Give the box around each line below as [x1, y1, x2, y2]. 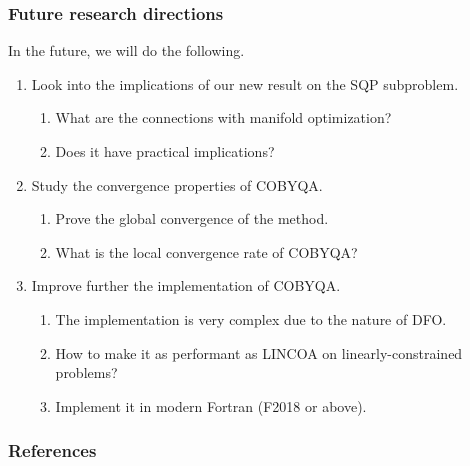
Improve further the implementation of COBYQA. [31, 275, 341, 296]
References [8, 438, 97, 463]
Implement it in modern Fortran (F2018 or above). [55, 395, 367, 416]
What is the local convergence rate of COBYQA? [55, 241, 358, 262]
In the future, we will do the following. [8, 40, 245, 61]
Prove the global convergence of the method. [55, 208, 329, 229]
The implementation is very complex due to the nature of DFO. [55, 308, 447, 329]
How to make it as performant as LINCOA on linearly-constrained [55, 342, 463, 363]
